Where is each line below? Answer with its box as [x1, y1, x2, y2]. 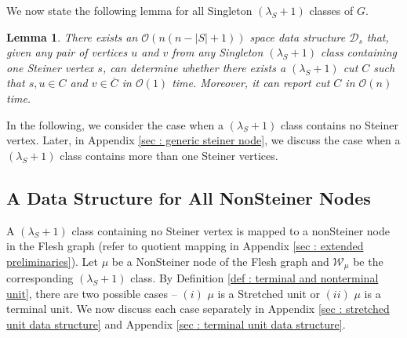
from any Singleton [172, 44, 263, 60]
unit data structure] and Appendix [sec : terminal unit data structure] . [6, 315, 346, 332]
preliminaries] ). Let [6, 253, 99, 269]
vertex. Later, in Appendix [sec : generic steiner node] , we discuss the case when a [6, 132, 401, 148]
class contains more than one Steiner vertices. [60, 147, 278, 163]
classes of [309, 2, 354, 18]
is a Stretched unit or [217, 285, 320, 301]
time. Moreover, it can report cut [172, 75, 330, 91]
